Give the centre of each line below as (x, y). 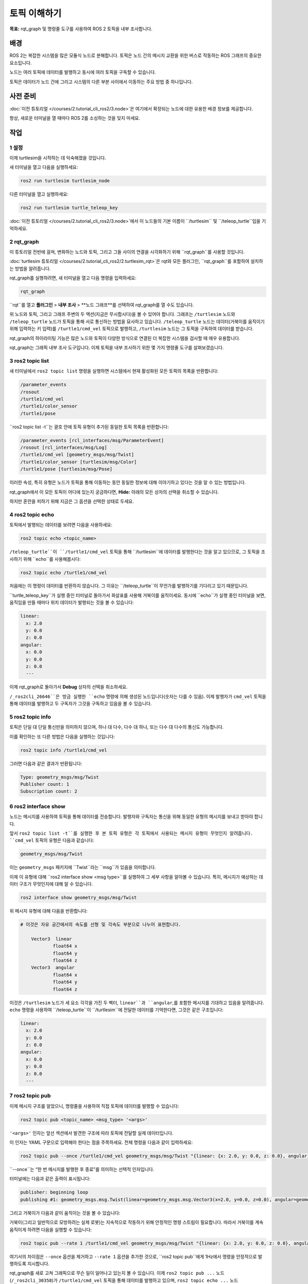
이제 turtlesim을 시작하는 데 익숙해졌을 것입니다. (58, 158)
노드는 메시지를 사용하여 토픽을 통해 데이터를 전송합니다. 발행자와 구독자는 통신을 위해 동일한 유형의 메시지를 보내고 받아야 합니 (136, 817)
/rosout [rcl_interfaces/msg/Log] (64, 448)
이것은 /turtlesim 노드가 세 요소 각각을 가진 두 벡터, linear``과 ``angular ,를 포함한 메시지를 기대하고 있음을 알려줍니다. (137, 1003)
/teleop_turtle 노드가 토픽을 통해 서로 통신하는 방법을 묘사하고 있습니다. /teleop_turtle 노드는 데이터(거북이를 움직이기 (137, 322)
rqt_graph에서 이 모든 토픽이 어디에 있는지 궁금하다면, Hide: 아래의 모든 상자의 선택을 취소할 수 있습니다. (114, 492)
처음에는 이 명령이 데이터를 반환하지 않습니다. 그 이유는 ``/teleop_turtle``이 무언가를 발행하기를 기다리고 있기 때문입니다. (129, 586)
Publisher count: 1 (45, 784)
